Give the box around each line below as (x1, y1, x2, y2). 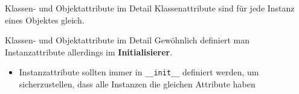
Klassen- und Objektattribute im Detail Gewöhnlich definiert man (5, 34, 250, 46)
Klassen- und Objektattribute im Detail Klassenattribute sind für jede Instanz (5, 2, 295, 14)
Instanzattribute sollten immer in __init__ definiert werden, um (19, 66, 259, 78)
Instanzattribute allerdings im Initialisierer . (5, 45, 173, 58)
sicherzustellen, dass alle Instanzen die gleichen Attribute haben (19, 78, 256, 90)
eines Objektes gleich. (5, 13, 85, 26)
